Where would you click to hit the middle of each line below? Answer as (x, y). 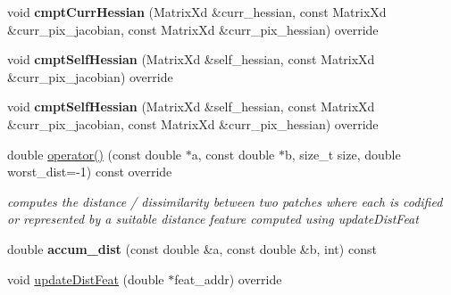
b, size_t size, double (343, 154)
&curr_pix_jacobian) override (90, 76)
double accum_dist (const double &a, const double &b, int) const (192, 248)
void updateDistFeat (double (86, 279)
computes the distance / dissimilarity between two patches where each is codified (225, 201)
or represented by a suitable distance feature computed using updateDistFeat (213, 219)
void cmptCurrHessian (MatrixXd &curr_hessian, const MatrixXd (197, 12)
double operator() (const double (95, 154)
